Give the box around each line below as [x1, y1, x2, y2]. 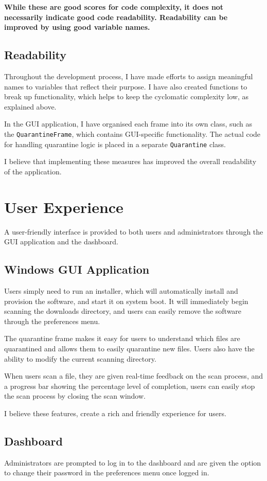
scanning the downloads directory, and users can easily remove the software [4, 306, 242, 316]
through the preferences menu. [4, 315, 100, 326]
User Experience [4, 196, 123, 217]
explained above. [4, 101, 57, 112]
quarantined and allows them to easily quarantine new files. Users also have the [4, 343, 255, 353]
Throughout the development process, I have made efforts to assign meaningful [4, 70, 253, 81]
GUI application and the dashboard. [4, 236, 118, 247]
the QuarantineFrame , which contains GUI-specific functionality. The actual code [4, 128, 261, 139]
